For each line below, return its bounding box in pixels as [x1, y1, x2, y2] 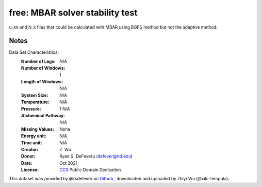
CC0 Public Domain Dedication [59, 167, 121, 173]
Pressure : [21, 106, 41, 111]
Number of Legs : [21, 58, 56, 64]
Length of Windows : [21, 79, 63, 85]
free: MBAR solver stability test [9, 7, 138, 18]
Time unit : [21, 140, 42, 145]
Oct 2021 [59, 160, 78, 166]
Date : [21, 160, 33, 166]
